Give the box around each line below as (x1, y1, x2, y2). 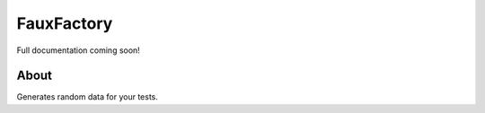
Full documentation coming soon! (16, 45, 141, 56)
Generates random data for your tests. (16, 91, 159, 102)
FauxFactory (16, 13, 113, 33)
